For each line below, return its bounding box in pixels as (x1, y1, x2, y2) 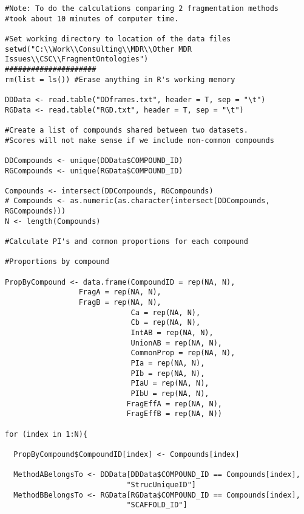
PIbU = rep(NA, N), (130, 389, 209, 398)
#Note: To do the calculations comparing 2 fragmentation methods (5, 4, 279, 13)
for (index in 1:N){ (5, 429, 88, 439)
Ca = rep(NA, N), (130, 308, 201, 317)
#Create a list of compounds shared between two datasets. (5, 125, 248, 134)
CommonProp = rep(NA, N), (130, 349, 235, 358)
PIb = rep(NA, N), (130, 369, 205, 378)
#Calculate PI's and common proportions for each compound (5, 237, 248, 246)
